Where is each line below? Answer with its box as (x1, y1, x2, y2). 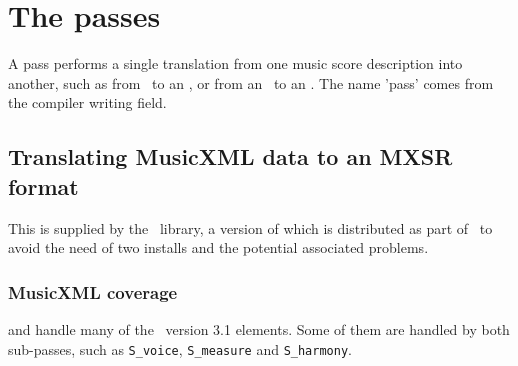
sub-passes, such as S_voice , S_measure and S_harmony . (8, 338, 352, 359)
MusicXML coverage (8, 279, 178, 304)
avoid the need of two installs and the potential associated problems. (8, 237, 429, 258)
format (8, 170, 79, 201)
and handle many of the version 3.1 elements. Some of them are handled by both (8, 318, 510, 339)
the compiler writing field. (8, 92, 167, 113)
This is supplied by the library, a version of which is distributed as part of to (8, 217, 493, 238)
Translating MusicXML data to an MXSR (8, 141, 453, 172)
